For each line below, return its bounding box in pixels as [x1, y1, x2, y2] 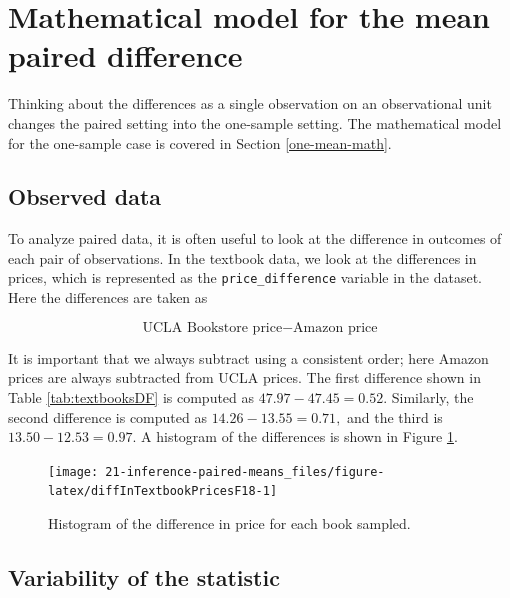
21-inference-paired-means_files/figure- [105, 464, 385, 479]
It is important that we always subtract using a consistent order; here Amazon [8, 347, 489, 368]
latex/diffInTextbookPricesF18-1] [48, 484, 278, 499]
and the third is [347, 406, 443, 427]
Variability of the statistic [8, 562, 280, 592]
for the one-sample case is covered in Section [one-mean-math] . [8, 132, 392, 153]
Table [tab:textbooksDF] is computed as [8, 386, 255, 407]
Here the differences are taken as [8, 287, 208, 308]
